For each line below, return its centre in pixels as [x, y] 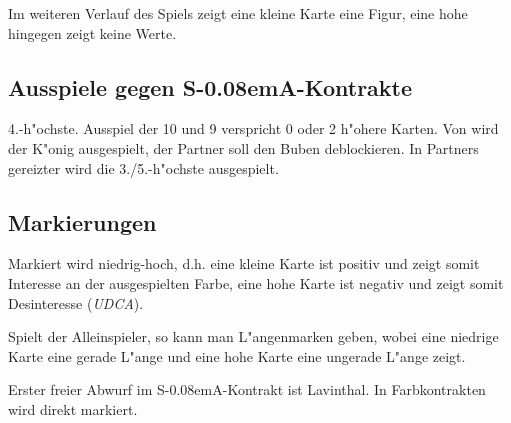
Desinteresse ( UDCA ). [76, 302]
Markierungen [82, 221]
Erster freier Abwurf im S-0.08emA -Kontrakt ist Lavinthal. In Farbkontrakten [247, 389]
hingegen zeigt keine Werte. [92, 32]
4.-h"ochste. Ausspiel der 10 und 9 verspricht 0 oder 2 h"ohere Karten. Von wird [253, 128]
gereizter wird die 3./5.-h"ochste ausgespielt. [143, 167]
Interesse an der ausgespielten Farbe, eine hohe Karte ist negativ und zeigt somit [256, 282]
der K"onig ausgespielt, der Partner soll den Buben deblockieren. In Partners [243, 147]
